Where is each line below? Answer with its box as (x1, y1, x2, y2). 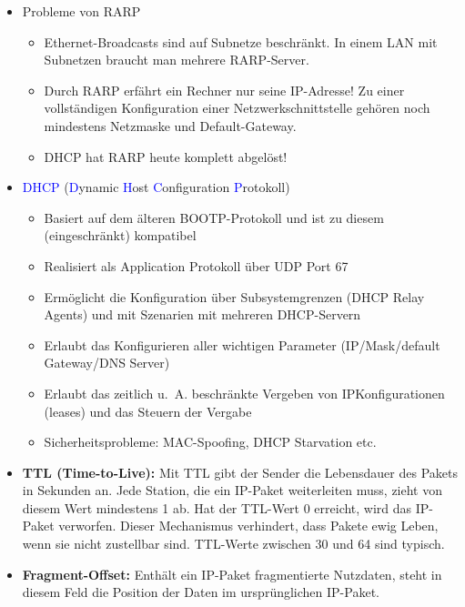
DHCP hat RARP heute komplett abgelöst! (44, 147, 288, 166)
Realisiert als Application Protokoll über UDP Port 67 (44, 256, 349, 275)
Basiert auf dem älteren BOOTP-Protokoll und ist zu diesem (44, 207, 384, 227)
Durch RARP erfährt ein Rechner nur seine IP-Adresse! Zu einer (44, 80, 405, 99)
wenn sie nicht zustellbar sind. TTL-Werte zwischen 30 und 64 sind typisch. (22, 534, 445, 553)
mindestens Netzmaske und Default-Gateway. (44, 116, 297, 135)
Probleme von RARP (22, 2, 141, 20)
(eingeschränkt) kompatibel (44, 226, 197, 245)
